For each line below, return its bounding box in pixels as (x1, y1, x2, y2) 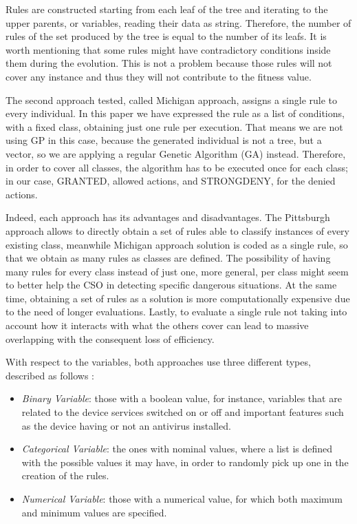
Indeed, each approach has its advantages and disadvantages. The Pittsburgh (6, 210, 330, 224)
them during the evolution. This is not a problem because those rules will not (6, 56, 332, 70)
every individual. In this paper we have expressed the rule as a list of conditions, (6, 106, 345, 120)
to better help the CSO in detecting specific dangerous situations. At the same (6, 277, 337, 292)
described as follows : (6, 368, 94, 382)
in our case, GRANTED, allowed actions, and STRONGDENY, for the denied (6, 174, 336, 188)
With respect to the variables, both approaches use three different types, (6, 355, 311, 369)
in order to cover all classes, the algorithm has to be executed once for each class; (6, 160, 348, 174)
